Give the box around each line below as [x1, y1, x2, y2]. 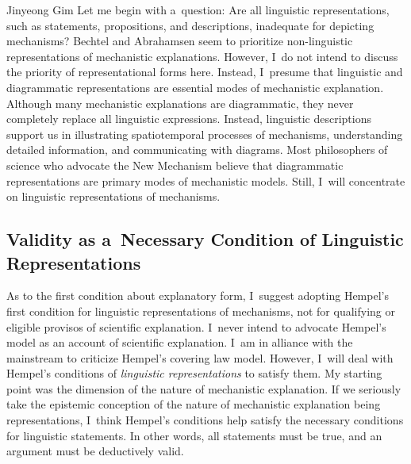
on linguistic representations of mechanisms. [6, 188, 221, 205]
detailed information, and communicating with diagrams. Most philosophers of [6, 141, 388, 158]
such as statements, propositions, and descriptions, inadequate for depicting [6, 17, 375, 33]
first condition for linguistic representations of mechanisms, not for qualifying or [6, 302, 395, 319]
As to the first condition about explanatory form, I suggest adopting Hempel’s [6, 287, 389, 304]
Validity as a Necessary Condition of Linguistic [6, 227, 404, 251]
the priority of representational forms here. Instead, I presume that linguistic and [6, 63, 403, 80]
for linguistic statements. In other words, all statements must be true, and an [6, 427, 382, 443]
